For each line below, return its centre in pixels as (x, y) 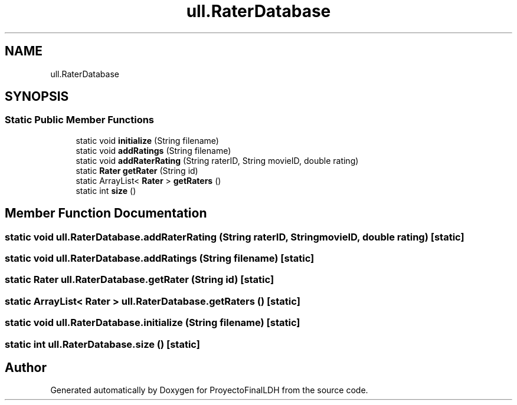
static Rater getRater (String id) (137, 170)
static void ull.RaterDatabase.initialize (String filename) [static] (153, 323)
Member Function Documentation (106, 213)
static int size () (106, 190)
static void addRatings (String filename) (153, 150)
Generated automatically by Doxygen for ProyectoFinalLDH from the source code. (209, 390)
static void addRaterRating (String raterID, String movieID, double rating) (217, 160)
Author (26, 367)
